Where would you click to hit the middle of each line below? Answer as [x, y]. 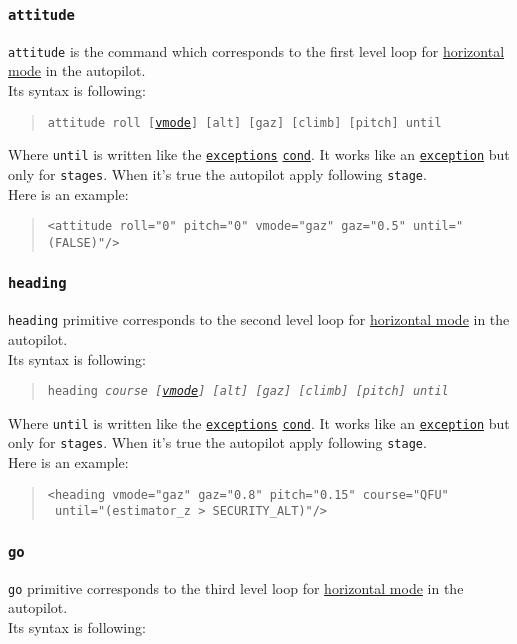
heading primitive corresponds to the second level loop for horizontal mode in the [259, 319]
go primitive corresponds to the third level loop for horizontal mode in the [236, 587]
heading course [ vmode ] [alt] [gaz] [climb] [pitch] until [248, 391]
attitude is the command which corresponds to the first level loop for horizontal [256, 50]
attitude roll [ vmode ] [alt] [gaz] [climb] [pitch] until [244, 122]
